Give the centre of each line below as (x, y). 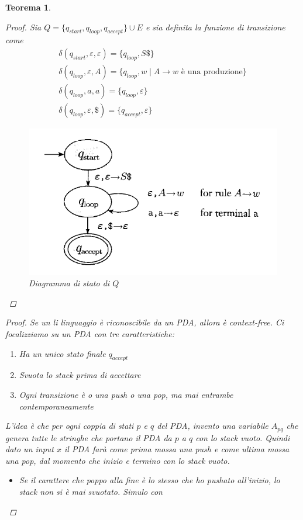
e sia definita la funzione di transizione (215, 27)
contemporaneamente (56, 406)
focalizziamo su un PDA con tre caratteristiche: (90, 334)
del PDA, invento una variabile (213, 426)
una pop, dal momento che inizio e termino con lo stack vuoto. (118, 460)
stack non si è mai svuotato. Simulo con (91, 492)
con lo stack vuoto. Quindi (243, 437)
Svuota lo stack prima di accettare (80, 375)
